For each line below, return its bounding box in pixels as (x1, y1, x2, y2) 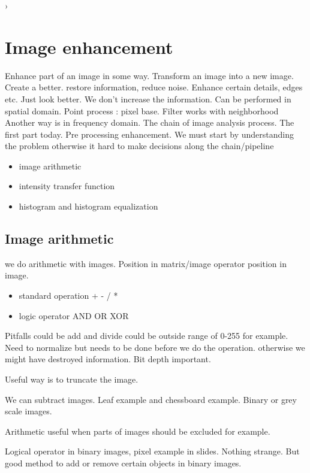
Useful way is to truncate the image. (5, 373, 139, 386)
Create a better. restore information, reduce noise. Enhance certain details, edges (5, 81, 303, 93)
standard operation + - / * (19, 289, 118, 302)
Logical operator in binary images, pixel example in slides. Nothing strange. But (5, 445, 300, 457)
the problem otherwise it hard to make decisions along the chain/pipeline (5, 140, 274, 152)
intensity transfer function (19, 180, 115, 192)
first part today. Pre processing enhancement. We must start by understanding (5, 128, 294, 140)
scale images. (5, 405, 52, 417)
